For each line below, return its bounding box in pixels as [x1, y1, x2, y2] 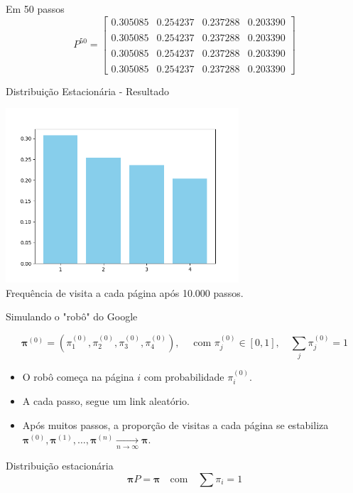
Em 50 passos [6, 1, 65, 16]
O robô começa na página [22, 369, 134, 384]
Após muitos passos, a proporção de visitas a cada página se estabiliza [22, 418, 329, 433]
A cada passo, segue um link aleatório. [22, 394, 190, 408]
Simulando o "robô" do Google [6, 309, 138, 324]
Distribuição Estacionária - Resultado [6, 83, 169, 98]
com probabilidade [143, 369, 224, 384]
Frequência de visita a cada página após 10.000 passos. [6, 285, 244, 300]
